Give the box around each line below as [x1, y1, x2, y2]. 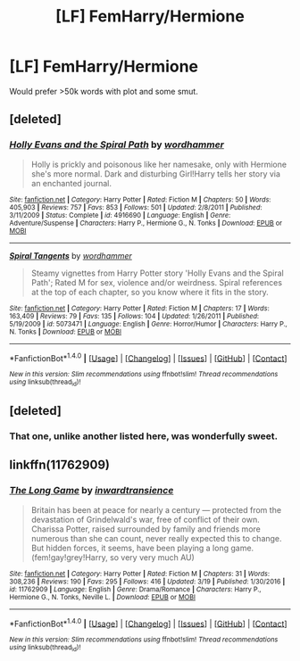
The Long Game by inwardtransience [9, 484, 174, 497]
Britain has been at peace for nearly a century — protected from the [30, 504, 282, 515]
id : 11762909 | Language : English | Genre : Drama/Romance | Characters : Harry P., [9, 584, 262, 594]
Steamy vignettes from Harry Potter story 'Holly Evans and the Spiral [30, 268, 284, 278]
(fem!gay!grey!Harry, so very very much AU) [30, 551, 195, 563]
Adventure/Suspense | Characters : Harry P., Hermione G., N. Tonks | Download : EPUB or [9, 219, 283, 227]
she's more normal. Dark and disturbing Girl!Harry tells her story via [30, 168, 281, 179]
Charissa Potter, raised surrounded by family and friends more [30, 524, 261, 534]
